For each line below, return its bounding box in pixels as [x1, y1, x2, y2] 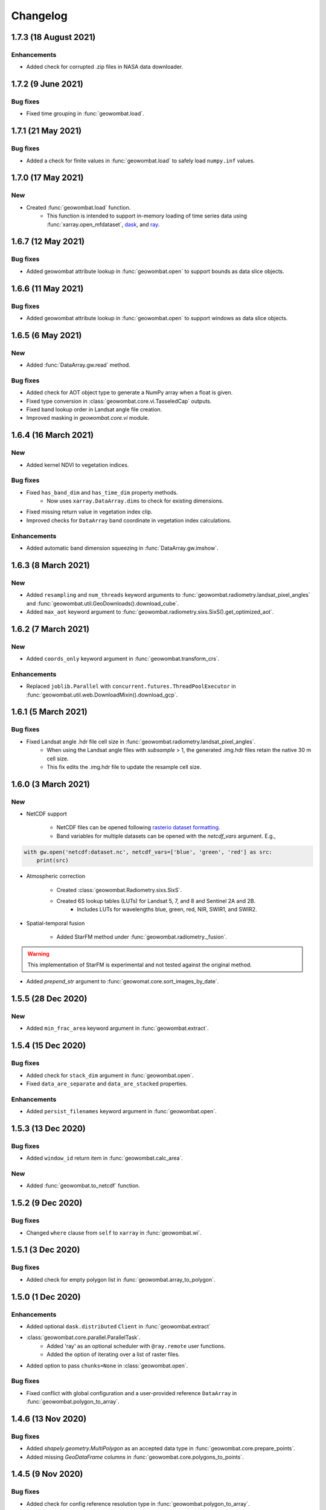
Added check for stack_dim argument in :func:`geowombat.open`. [26, 1071, 194, 1079]
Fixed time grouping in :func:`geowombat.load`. [26, 110, 144, 117]
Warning [27, 950, 50, 957]
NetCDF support [26, 810, 68, 818]
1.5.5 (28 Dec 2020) [11, 994, 88, 1004]
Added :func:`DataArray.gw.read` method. [26, 361, 131, 368]
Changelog [11, 9, 68, 22]
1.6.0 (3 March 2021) [11, 779, 91, 789]
